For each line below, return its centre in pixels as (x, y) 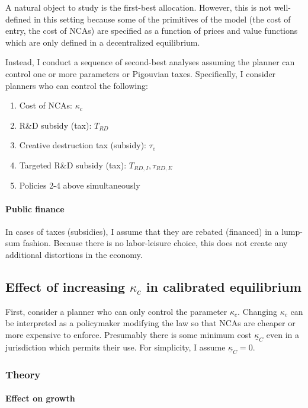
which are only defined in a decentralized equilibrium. (103, 42)
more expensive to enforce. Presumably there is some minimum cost (129, 334)
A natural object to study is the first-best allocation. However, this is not (138, 7)
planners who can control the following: (77, 85)
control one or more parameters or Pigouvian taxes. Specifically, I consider (141, 73)
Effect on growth (40, 398)
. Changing (257, 311)
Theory (23, 374)
